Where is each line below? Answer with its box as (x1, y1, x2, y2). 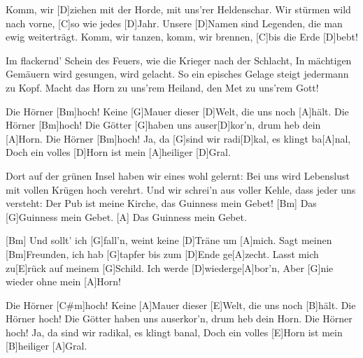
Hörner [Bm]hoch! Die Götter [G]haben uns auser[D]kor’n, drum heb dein (6, 117, 321, 132)
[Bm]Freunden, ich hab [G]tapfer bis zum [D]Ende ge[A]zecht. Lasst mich (6, 246, 319, 261)
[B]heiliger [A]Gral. (6, 338, 87, 353)
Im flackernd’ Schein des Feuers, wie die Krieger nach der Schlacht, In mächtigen (6, 52, 352, 67)
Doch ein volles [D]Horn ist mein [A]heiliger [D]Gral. (6, 145, 231, 159)
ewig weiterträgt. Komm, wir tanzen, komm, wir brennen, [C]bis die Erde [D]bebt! (6, 29, 358, 44)
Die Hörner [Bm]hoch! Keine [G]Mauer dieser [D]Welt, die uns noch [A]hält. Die (6, 103, 349, 118)
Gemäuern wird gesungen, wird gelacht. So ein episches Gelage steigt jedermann (6, 66, 349, 81)
